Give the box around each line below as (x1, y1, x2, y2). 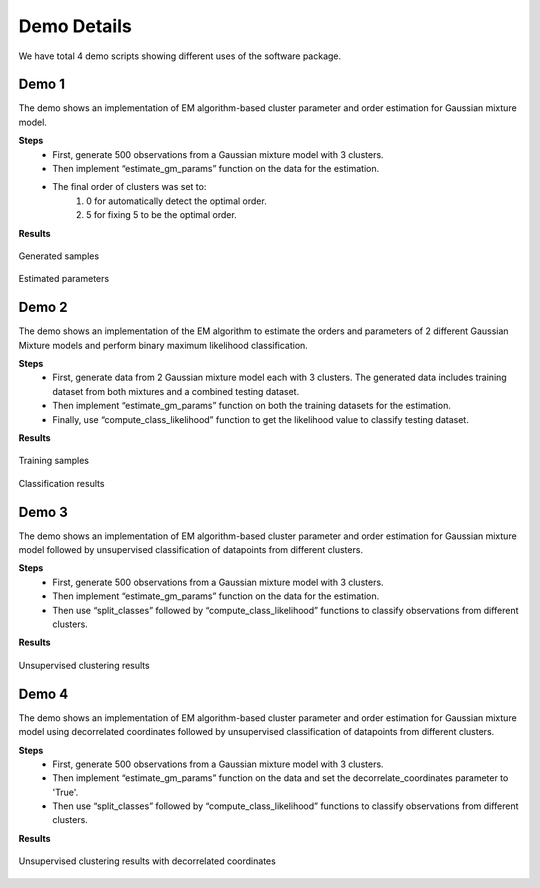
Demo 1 (18, 76, 65, 93)
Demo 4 (18, 685, 69, 702)
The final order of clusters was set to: (52, 181, 207, 193)
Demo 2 (18, 299, 68, 316)
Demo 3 (18, 503, 69, 520)
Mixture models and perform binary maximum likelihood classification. (18, 339, 309, 351)
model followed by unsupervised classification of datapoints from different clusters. (18, 544, 364, 556)
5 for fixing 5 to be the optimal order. (86, 209, 237, 221)
